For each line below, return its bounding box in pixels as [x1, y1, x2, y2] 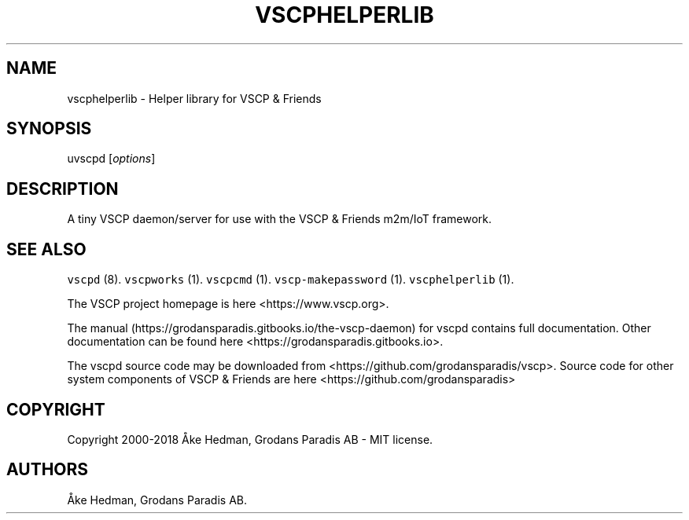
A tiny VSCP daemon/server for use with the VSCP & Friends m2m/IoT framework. [67, 212, 492, 226]
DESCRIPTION [6, 178, 119, 199]
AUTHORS [6, 460, 89, 480]
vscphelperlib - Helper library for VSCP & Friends [67, 91, 322, 105]
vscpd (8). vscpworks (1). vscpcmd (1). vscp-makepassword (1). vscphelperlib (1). [67, 273, 514, 287]
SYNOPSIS [6, 119, 92, 139]
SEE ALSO [6, 239, 87, 259]
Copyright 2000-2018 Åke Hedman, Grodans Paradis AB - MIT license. [67, 432, 433, 446]
